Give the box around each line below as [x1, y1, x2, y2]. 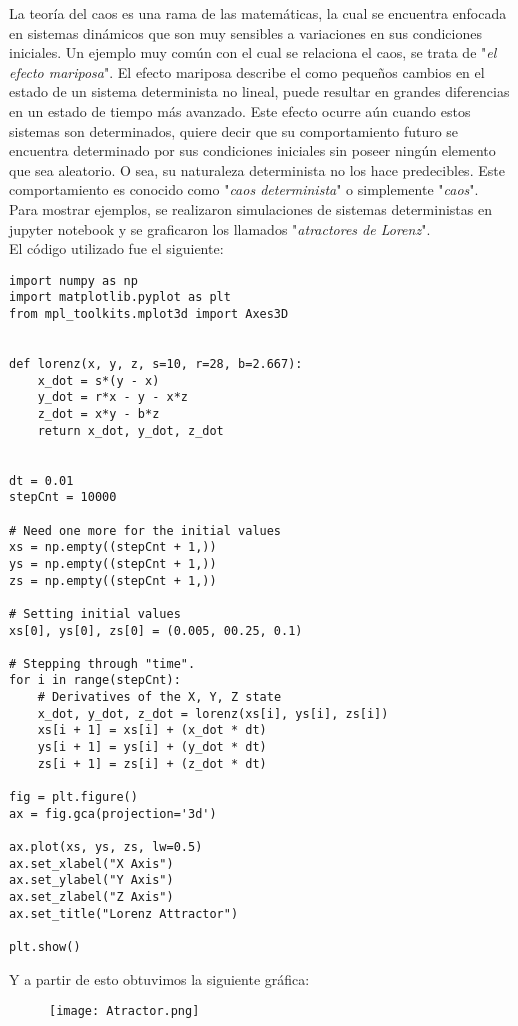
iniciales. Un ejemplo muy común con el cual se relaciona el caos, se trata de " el [9, 42, 497, 63]
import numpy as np [9, 273, 138, 288]
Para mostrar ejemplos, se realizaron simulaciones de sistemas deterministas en [9, 198, 492, 219]
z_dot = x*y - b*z [37, 406, 160, 421]
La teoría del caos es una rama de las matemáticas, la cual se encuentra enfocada [9, 3, 507, 23]
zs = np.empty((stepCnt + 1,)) [9, 573, 217, 588]
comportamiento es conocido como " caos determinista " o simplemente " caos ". [9, 179, 479, 200]
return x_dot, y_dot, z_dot [37, 423, 224, 438]
